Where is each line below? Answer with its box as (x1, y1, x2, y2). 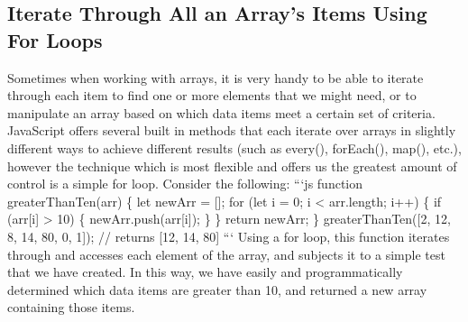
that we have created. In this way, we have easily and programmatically (7, 262, 403, 281)
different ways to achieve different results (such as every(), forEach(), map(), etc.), (7, 138, 462, 157)
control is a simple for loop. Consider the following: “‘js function (7, 174, 363, 193)
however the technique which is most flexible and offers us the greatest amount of (7, 156, 457, 175)
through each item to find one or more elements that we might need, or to (7, 86, 417, 105)
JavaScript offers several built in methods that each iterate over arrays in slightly (7, 121, 456, 140)
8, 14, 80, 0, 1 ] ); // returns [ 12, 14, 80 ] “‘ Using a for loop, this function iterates (7, 226, 450, 245)
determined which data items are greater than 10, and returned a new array (7, 280, 427, 299)
